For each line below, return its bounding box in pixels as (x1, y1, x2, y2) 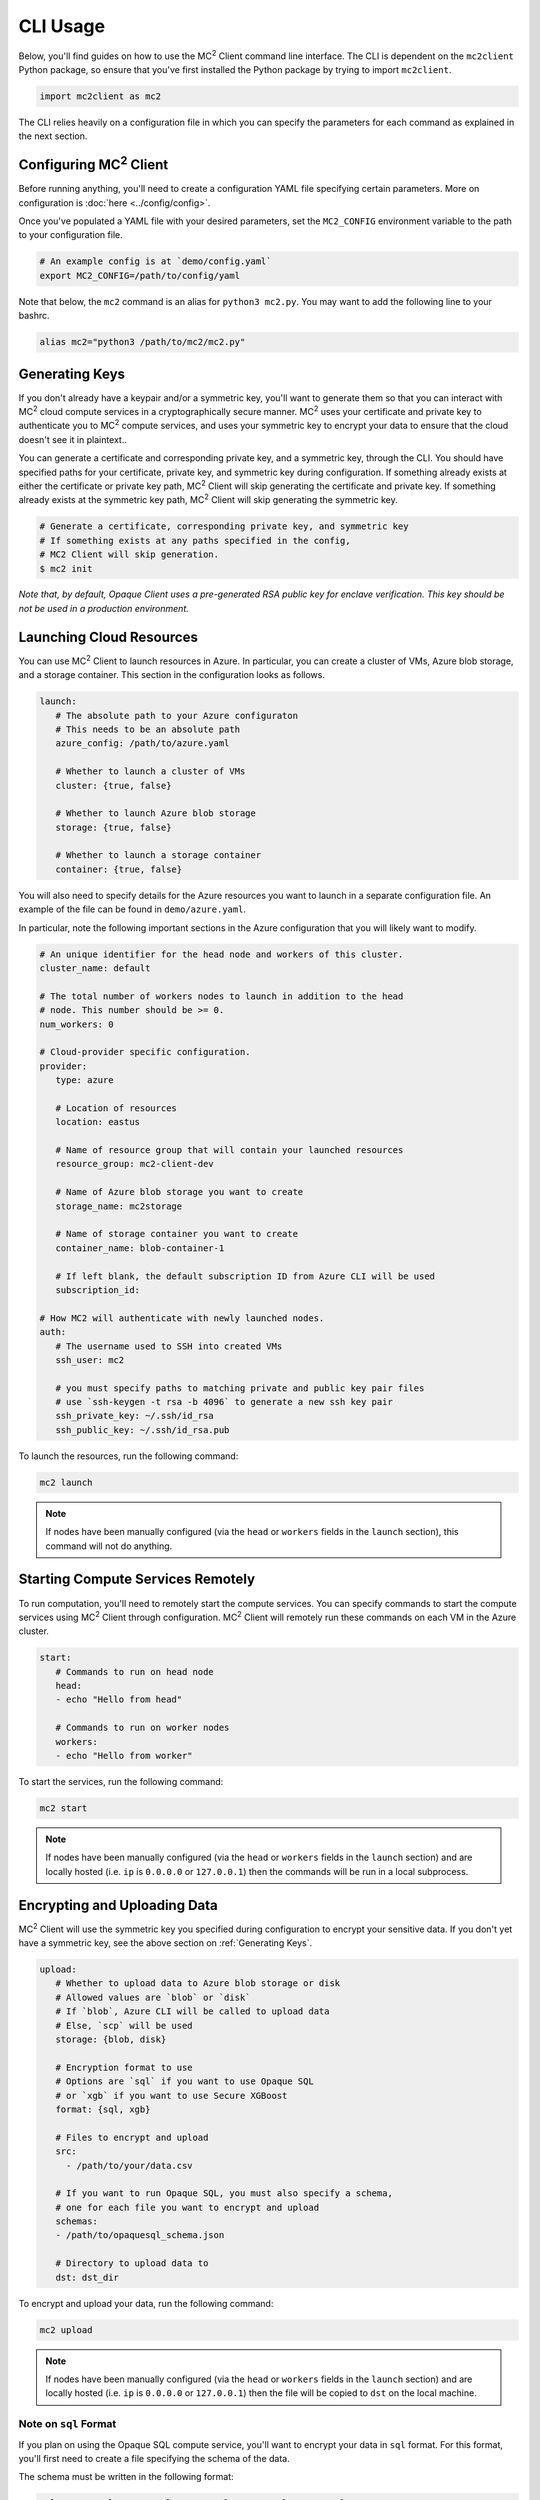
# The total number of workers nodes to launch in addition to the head (39, 990, 404, 1002)
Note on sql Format (18, 2417, 117, 2431)
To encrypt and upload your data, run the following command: (18, 2297, 274, 2309)
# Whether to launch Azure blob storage (55, 808, 257, 819)
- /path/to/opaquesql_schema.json (55, 2230, 225, 2241)
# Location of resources (55, 1102, 177, 1114)
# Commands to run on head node (55, 1666, 214, 1677)
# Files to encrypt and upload (55, 2131, 209, 2143)
